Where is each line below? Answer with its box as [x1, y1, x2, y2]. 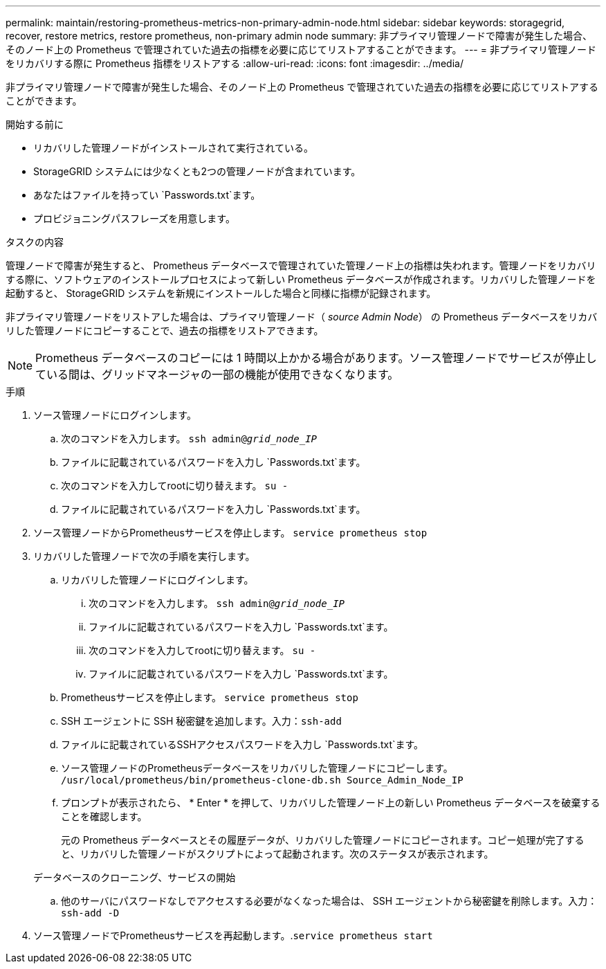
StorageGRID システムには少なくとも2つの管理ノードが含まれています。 [33, 165, 361, 177]
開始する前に [6, 118, 64, 130]
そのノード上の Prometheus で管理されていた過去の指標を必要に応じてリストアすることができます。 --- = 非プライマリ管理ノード [6, 44, 596, 55]
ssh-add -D [61, 907, 120, 918]
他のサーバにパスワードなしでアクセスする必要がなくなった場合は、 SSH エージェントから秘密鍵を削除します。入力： [61, 895, 598, 907]
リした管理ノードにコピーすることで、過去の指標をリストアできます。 [6, 325, 324, 336]
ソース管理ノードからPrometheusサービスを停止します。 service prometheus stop [33, 527, 428, 538]
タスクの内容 [6, 236, 64, 248]
